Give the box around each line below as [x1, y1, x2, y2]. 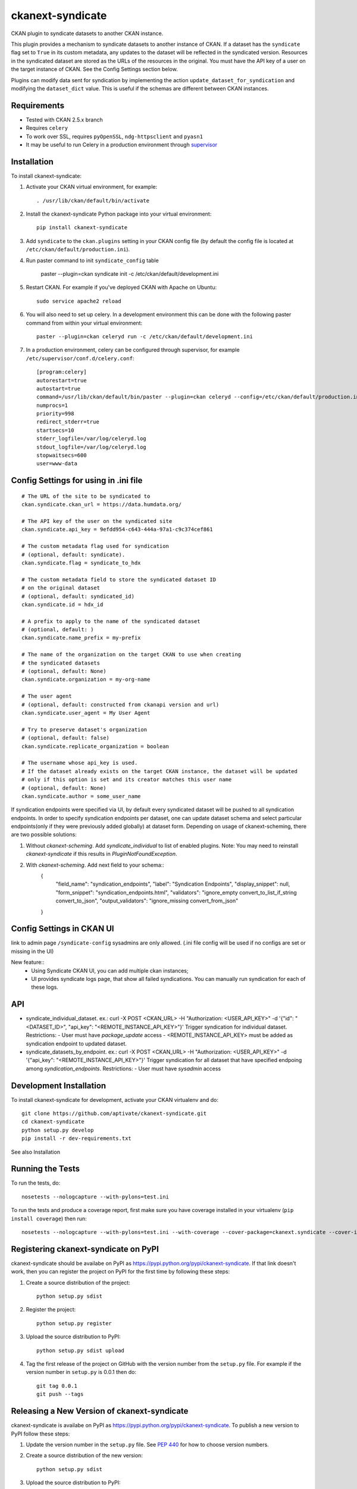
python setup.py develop [21, 1126, 94, 1133]
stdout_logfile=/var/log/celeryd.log [36, 444, 147, 450]
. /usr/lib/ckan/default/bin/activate [36, 197, 150, 204]
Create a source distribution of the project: [26, 1279, 130, 1286]
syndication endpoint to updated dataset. [26, 1040, 127, 1047]
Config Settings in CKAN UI [11, 924, 114, 934]
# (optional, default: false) [21, 734, 110, 742]
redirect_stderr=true [36, 419, 99, 425]
